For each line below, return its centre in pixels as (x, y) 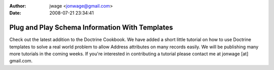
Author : (18, 6)
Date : (15, 13)
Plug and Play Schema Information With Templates (91, 28)
